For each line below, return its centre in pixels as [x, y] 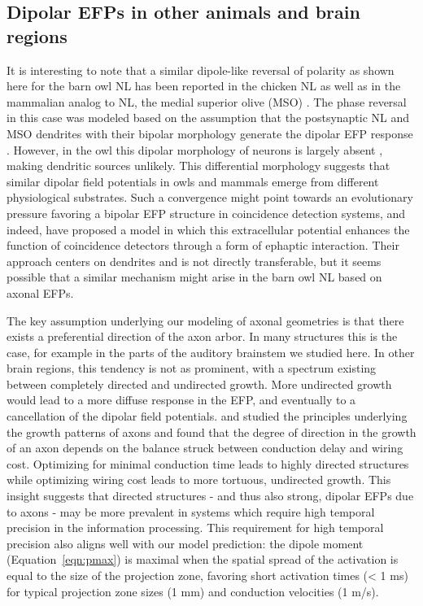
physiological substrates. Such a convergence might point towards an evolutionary [210, 197]
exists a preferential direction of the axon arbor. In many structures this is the [202, 336]
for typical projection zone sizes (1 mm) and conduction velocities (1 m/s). [193, 591]
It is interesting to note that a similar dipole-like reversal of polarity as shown [201, 70]
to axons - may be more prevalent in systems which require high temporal [191, 511]
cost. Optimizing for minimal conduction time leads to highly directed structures [208, 463]
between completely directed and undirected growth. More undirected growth [199, 384]
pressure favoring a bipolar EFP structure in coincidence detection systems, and [206, 213]
